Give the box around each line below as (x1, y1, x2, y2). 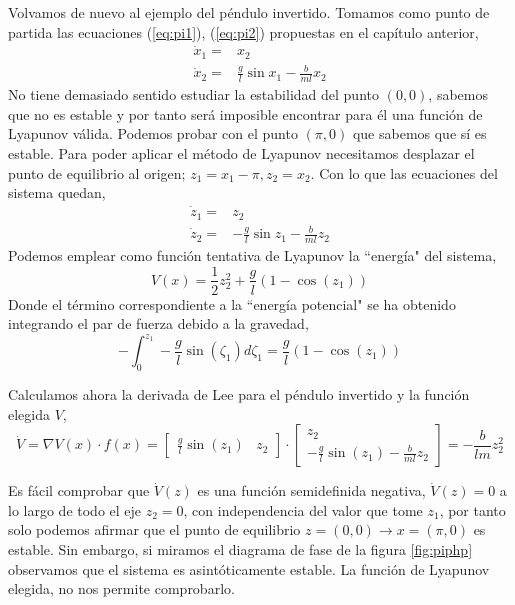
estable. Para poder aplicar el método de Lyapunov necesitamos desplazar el (8, 143, 475, 164)
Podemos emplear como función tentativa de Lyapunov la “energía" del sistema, (8, 244, 497, 265)
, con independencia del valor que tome (183, 499, 423, 520)
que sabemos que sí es (352, 123, 487, 144)
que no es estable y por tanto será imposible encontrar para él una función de (8, 103, 483, 124)
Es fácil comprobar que (8, 480, 150, 501)
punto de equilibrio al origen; (8, 162, 186, 183)
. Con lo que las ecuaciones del (310, 162, 498, 183)
